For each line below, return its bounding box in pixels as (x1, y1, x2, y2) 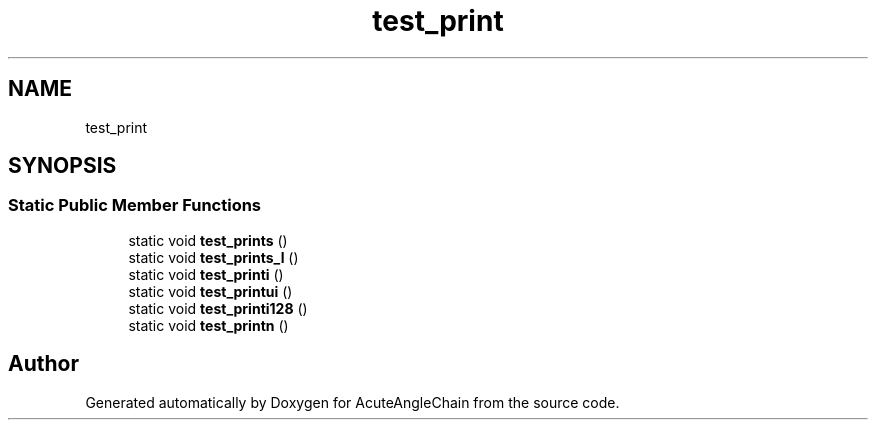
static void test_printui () (128, 282, 293, 300)
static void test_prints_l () (128, 248, 299, 266)
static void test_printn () (128, 316, 289, 334)
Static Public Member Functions (8, 195, 262, 216)
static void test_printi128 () (128, 299, 308, 317)
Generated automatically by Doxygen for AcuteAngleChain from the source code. (85, 393, 620, 411)
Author (8, 351, 79, 377)
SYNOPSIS (8, 153, 117, 179)
